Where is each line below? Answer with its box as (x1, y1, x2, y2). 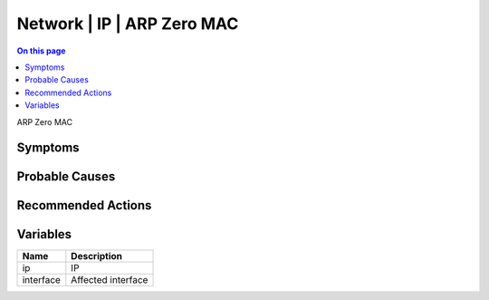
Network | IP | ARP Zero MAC (16, 14, 239, 34)
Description (71, 250, 122, 263)
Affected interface (71, 274, 149, 286)
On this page (16, 45, 66, 56)
